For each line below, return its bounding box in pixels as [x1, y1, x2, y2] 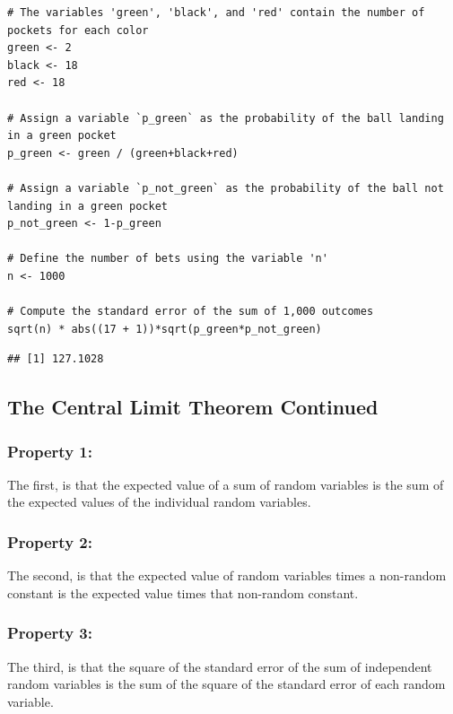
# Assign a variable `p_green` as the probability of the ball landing [7, 111, 444, 125]
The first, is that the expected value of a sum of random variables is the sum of [7, 475, 444, 493]
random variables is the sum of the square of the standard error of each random [7, 675, 446, 693]
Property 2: [7, 530, 92, 553]
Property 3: [7, 622, 92, 644]
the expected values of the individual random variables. [7, 492, 311, 511]
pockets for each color [7, 23, 149, 37]
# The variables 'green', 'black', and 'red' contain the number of [7, 6, 425, 19]
